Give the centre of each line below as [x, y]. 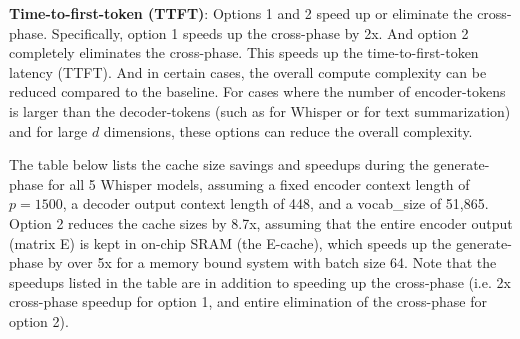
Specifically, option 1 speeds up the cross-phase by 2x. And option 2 [260, 32]
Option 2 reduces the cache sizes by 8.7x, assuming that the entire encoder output [261, 222]
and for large [48, 130]
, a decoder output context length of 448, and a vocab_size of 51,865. [275, 203]
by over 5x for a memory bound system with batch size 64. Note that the [272, 262]
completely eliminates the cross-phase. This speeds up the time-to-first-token [244, 52]
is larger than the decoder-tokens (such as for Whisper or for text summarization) [260, 110]
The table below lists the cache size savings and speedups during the [219, 164]
